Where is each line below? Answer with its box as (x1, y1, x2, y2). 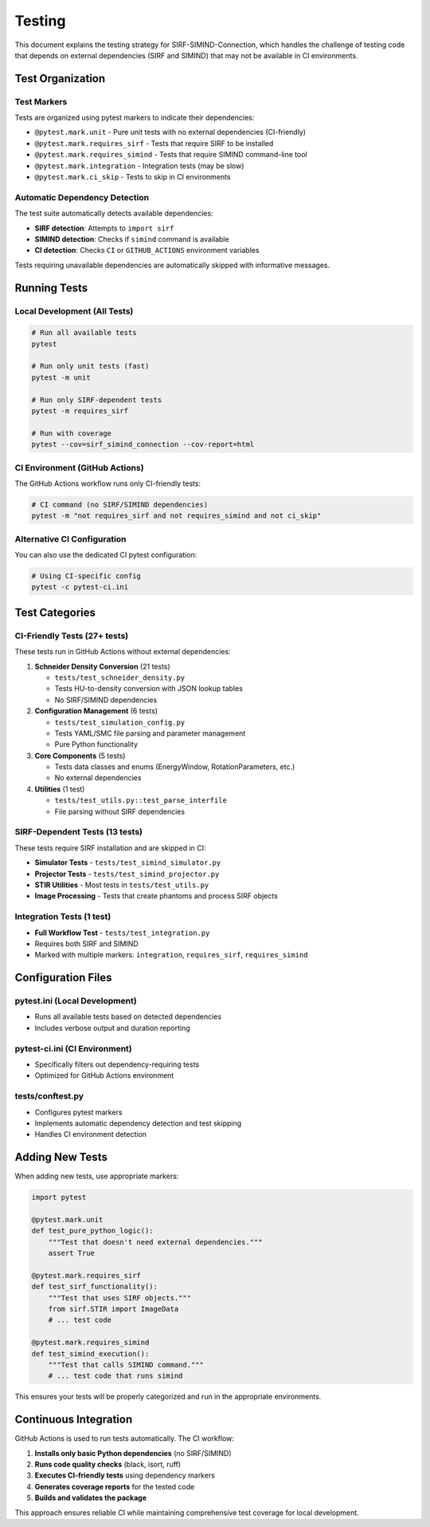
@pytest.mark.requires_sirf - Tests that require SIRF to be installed (34, 138, 274, 148)
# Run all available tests (31, 328, 137, 337)
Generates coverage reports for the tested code (34, 1482, 195, 1491)
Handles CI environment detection (34, 1130, 147, 1139)
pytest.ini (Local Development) (14, 996, 137, 1007)
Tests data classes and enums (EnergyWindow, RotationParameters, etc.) (54, 762, 295, 771)
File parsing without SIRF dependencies (54, 807, 186, 816)
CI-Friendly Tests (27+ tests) (14, 630, 129, 641)
